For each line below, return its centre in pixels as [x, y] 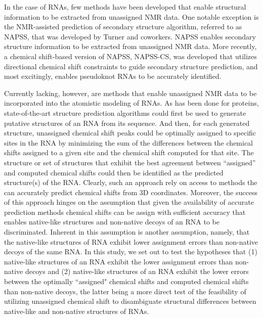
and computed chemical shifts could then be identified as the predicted [114, 172]
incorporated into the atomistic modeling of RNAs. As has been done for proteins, [131, 103]
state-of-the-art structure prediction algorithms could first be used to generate [125, 112]
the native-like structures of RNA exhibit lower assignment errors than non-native [131, 241]
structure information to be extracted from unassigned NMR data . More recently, [130, 46]
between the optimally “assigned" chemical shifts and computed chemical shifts [126, 281]
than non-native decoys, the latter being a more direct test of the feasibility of [125, 291]
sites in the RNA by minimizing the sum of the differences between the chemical [129, 142]
